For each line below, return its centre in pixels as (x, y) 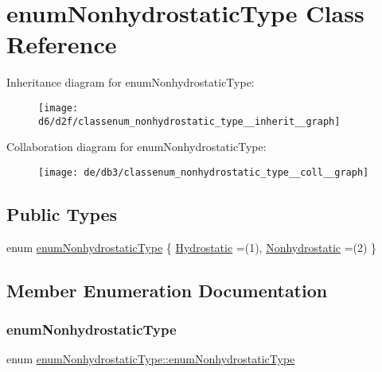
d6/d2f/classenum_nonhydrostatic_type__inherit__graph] (189, 121)
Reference (62, 44)
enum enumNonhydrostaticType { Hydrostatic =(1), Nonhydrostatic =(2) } (192, 247)
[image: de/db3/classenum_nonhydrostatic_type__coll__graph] (204, 172)
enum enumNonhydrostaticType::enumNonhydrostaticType (151, 359)
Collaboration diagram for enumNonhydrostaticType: (136, 147)
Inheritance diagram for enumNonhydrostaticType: (131, 82)
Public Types (62, 213)
